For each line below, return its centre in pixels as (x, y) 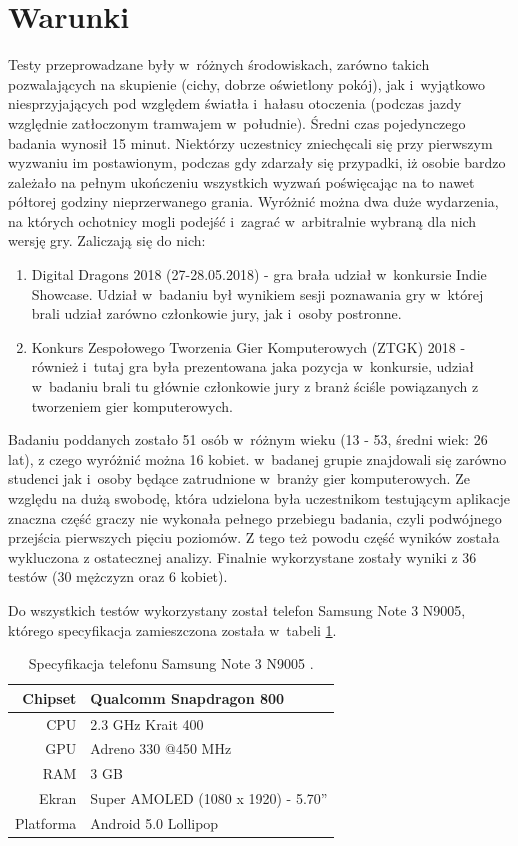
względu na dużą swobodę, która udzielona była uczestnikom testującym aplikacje (259, 498)
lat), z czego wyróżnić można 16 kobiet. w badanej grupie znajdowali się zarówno (257, 458)
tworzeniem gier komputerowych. (132, 405)
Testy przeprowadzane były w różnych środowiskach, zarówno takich (219, 64)
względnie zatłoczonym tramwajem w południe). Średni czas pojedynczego (237, 122)
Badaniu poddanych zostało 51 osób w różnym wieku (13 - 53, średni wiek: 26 (248, 439)
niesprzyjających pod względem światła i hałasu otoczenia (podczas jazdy (235, 103)
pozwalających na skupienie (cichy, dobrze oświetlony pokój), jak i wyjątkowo (246, 83)
